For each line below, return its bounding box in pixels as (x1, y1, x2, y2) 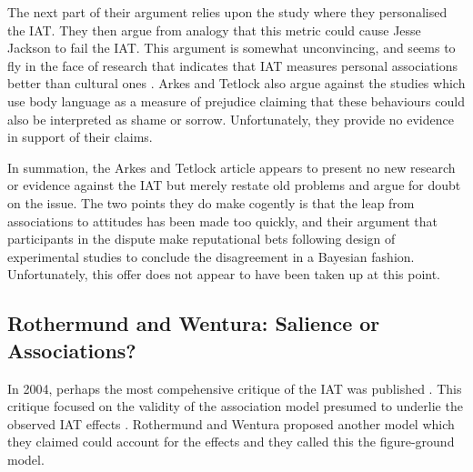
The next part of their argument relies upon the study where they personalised (7, 3, 448, 21)
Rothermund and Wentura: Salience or (7, 309, 380, 337)
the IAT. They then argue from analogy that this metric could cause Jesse (7, 20, 421, 39)
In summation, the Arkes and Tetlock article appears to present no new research (7, 157, 456, 176)
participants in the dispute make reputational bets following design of (7, 229, 396, 248)
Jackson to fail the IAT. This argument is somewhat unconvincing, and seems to (7, 38, 456, 57)
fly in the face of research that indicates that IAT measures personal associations (7, 55, 458, 75)
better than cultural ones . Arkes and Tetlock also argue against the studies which (7, 74, 466, 93)
